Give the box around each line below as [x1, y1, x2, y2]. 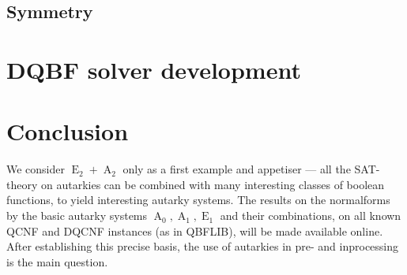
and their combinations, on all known [220, 207, 401, 224]
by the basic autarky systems [6, 207, 148, 224]
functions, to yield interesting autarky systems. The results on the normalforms [6, 191, 390, 208]
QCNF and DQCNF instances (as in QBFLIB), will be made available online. [6, 222, 383, 239]
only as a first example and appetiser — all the [122, 161, 351, 177]
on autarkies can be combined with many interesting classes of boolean [40, 176, 385, 192]
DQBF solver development [6, 53, 301, 85]
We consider [6, 161, 66, 177]
